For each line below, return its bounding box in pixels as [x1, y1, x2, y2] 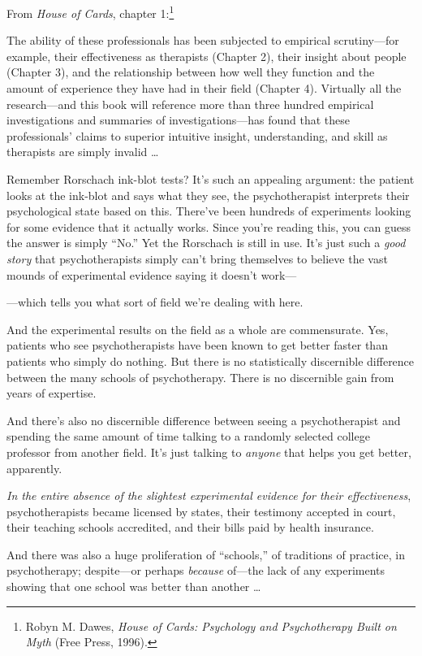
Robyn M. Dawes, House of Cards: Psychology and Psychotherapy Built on [25, 617, 397, 634]
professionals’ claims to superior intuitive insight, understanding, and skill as [6, 127, 388, 144]
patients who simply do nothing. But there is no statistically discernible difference [6, 352, 415, 369]
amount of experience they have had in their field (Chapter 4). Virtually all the [6, 80, 402, 97]
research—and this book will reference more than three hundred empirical [6, 95, 374, 112]
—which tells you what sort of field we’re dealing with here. [6, 293, 304, 311]
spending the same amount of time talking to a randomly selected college [6, 428, 370, 445]
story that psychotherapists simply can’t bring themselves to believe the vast [6, 250, 388, 267]
